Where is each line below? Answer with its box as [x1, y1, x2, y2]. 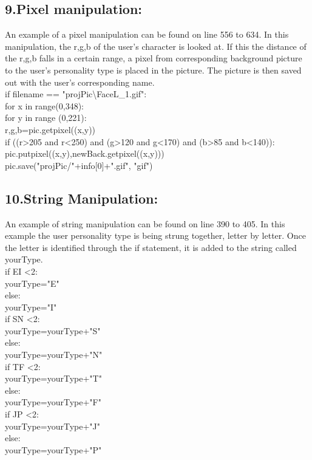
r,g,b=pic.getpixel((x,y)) [5, 123, 96, 136]
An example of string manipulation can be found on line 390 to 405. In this [5, 217, 285, 230]
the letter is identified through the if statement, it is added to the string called [5, 241, 297, 253]
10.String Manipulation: [5, 188, 158, 207]
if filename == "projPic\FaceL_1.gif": [5, 88, 147, 100]
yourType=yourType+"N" [5, 348, 103, 361]
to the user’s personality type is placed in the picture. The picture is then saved [5, 63, 302, 76]
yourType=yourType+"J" [5, 419, 100, 432]
